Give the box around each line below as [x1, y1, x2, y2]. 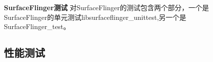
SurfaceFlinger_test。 [4, 21, 71, 31]
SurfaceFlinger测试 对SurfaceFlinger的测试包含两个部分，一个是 [4, 2, 209, 12]
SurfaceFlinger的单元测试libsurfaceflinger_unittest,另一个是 [4, 12, 187, 22]
